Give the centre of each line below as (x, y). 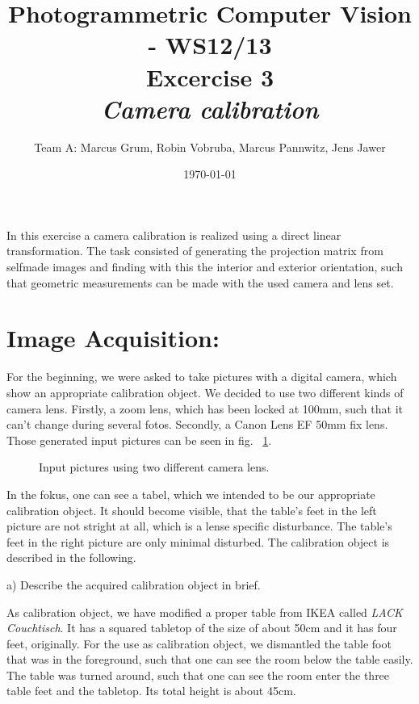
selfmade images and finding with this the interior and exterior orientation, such (205, 267)
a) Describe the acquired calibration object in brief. (134, 584)
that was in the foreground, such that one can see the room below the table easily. (210, 659)
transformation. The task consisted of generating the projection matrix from (195, 251)
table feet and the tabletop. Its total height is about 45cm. (151, 691)
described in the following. (71, 557)
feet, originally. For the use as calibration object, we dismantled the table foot (199, 643)
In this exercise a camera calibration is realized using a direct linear (174, 235)
